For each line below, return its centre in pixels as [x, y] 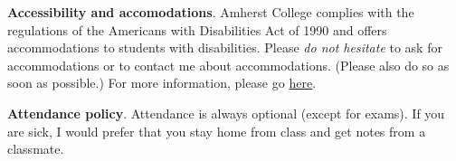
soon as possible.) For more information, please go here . [162, 83]
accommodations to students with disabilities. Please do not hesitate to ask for [225, 47]
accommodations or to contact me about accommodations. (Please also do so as [228, 65]
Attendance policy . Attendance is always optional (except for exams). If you [226, 113]
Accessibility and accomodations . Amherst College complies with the [211, 12]
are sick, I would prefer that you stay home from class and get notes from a [217, 131]
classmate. [36, 149]
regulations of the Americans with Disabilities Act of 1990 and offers [197, 29]
